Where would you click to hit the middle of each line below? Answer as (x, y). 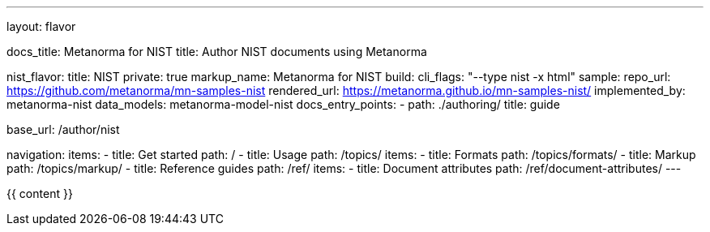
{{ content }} (40, 193)
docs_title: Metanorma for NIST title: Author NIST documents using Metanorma (217, 52)
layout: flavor (41, 26)
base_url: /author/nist (63, 129)
